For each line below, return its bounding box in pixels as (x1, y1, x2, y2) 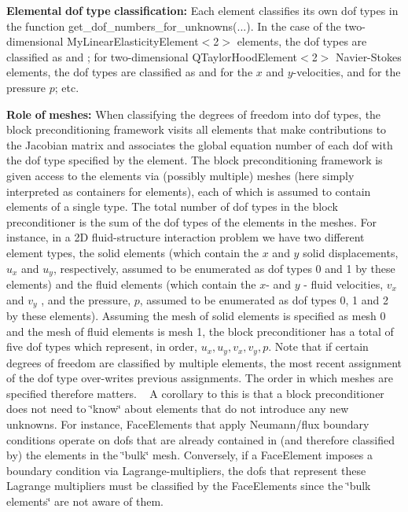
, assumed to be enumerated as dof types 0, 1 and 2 (139, 291, 388, 308)
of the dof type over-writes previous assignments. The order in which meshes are (6, 370, 393, 386)
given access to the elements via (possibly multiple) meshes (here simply (6, 167, 355, 183)
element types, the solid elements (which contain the (6, 244, 259, 260)
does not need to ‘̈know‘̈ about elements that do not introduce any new (6, 400, 349, 417)
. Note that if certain (268, 338, 369, 355)
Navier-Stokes (336, 48, 402, 64)
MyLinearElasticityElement (67, 33, 199, 50)
